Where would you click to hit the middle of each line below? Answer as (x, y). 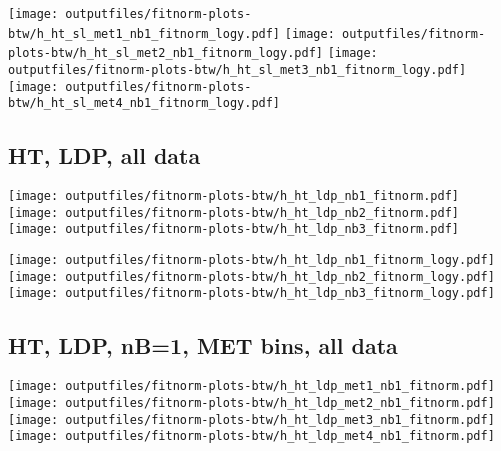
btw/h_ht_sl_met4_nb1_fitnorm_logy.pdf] (144, 103)
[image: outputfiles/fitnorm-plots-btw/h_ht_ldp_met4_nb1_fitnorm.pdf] (251, 436)
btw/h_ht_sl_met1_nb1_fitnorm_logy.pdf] (144, 33)
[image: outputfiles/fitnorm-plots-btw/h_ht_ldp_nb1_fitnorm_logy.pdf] (251, 260)
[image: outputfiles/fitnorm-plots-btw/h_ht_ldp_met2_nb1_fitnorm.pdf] (251, 402)
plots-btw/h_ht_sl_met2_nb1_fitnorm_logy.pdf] (165, 53)
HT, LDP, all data (104, 155)
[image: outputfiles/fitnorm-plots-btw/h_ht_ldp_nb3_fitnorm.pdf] (234, 229)
